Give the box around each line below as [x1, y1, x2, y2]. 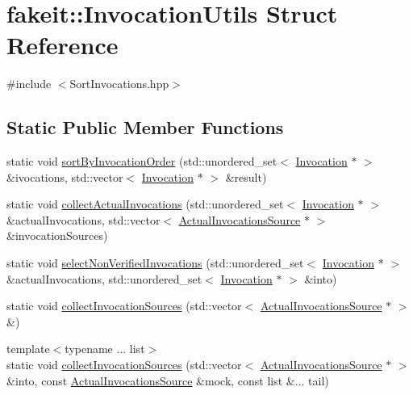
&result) [225, 168, 267, 185]
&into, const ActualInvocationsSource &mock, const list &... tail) [6, 372, 329, 389]
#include [6, 75, 52, 92]
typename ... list [65, 340, 145, 357]
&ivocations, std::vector [6, 168, 123, 185]
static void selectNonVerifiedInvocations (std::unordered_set [6, 254, 304, 271]
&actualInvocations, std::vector [6, 211, 161, 228]
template [6, 340, 50, 357]
